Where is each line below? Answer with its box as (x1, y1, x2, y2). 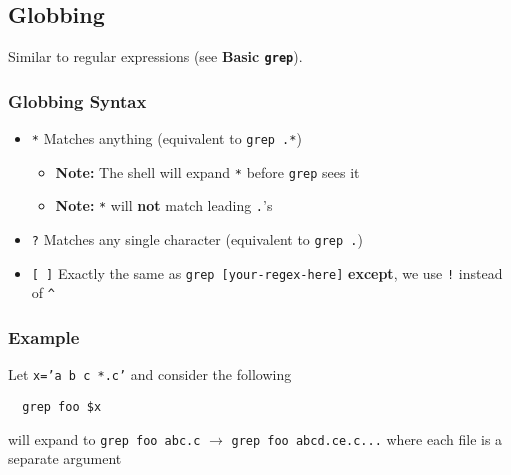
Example (8, 324, 80, 349)
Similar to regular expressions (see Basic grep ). (8, 46, 303, 67)
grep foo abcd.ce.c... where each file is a (231, 428, 503, 449)
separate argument (8, 448, 122, 469)
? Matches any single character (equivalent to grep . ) (31, 229, 363, 250)
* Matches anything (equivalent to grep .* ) (31, 128, 302, 149)
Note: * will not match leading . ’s (55, 195, 273, 216)
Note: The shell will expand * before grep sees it (55, 161, 360, 182)
